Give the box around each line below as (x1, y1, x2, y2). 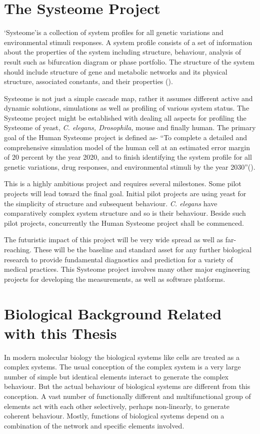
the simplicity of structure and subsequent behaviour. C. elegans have (4, 198, 217, 208)
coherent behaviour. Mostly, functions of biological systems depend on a (4, 410, 224, 421)
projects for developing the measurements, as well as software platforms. (4, 273, 225, 284)
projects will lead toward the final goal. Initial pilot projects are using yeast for (4, 188, 246, 199)
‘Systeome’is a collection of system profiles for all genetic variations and (4, 27, 223, 38)
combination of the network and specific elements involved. (4, 420, 184, 430)
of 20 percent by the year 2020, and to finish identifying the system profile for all (4, 152, 252, 162)
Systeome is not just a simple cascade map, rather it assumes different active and (4, 93, 253, 103)
